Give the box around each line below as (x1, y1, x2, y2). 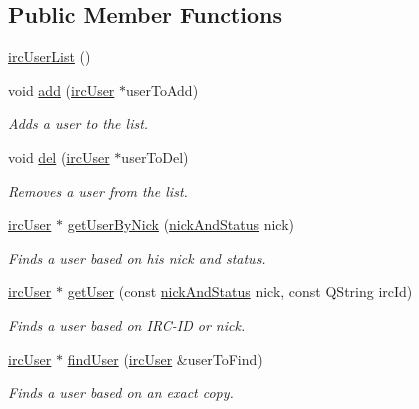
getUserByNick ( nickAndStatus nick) (67, 214, 295, 235)
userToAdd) (126, 79, 199, 100)
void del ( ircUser (8, 146, 110, 167)
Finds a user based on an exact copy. (8, 382, 234, 403)
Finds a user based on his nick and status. (8, 247, 266, 268)
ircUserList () (8, 46, 91, 67)
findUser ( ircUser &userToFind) (67, 348, 263, 369)
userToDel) (121, 146, 189, 167)
